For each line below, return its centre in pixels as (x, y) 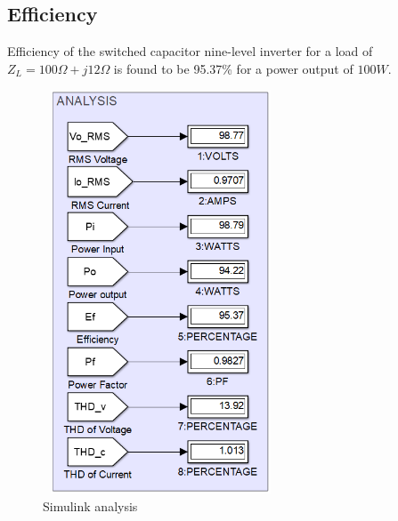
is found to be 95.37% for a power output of (233, 68)
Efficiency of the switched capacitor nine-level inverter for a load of (190, 51)
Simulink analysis (90, 505)
